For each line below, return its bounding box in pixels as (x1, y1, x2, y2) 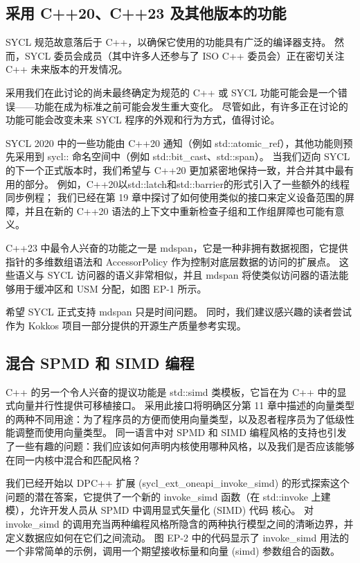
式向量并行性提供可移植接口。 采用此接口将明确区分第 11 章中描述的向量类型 (6, 398, 354, 413)
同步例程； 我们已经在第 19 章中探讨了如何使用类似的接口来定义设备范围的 (6, 190, 345, 205)
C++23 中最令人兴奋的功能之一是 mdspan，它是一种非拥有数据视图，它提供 (6, 240, 348, 254)
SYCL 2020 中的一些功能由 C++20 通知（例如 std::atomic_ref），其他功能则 (6, 135, 343, 150)
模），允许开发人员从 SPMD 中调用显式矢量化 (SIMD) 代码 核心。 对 (6, 503, 314, 517)
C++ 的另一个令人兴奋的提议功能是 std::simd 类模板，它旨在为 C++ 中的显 (6, 384, 347, 399)
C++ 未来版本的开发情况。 (6, 62, 128, 76)
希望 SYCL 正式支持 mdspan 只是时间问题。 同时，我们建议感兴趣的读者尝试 (6, 304, 352, 319)
